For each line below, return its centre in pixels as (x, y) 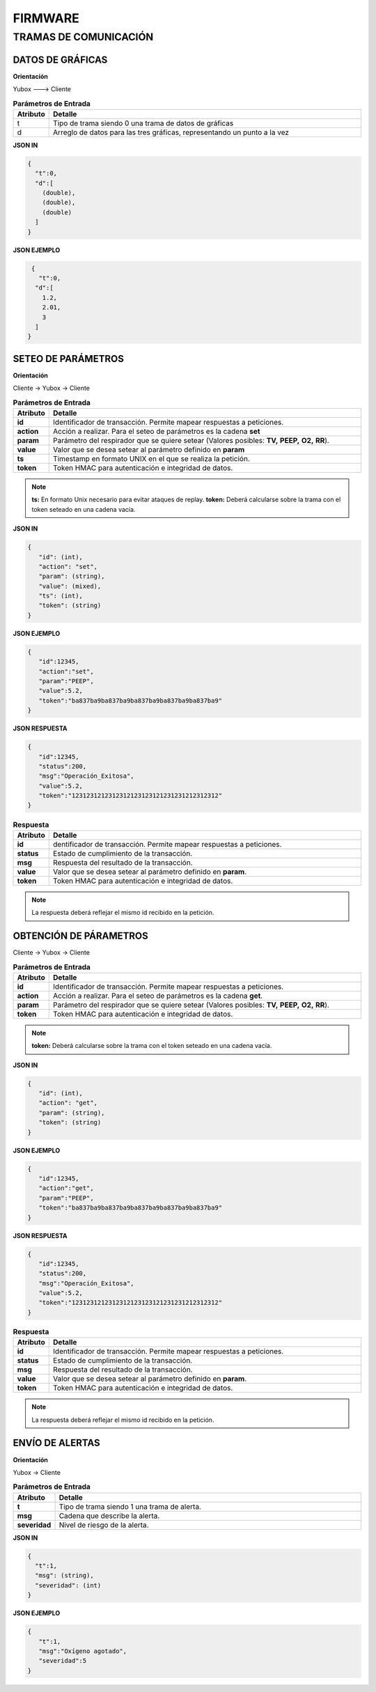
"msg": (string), (64, 1576)
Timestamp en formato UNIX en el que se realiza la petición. (152, 458)
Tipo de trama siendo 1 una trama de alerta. (130, 1506)
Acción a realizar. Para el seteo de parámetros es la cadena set (157, 431)
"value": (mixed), (70, 586)
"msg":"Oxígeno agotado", (83, 1651)
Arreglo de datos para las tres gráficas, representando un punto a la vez (171, 132)
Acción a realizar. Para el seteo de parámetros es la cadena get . (158, 996)
